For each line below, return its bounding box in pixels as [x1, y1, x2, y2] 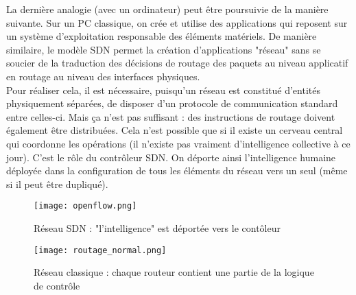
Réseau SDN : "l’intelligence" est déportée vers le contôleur [34, 220, 281, 235]
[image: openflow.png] [34, 201, 137, 211]
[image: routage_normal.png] [34, 245, 167, 255]
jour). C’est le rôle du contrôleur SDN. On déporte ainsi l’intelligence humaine [6, 150, 336, 164]
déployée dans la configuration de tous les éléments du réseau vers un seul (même [6, 163, 348, 178]
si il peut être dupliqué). [6, 176, 108, 191]
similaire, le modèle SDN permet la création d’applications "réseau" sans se [6, 42, 321, 56]
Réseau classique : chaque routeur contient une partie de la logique [34, 265, 314, 279]
